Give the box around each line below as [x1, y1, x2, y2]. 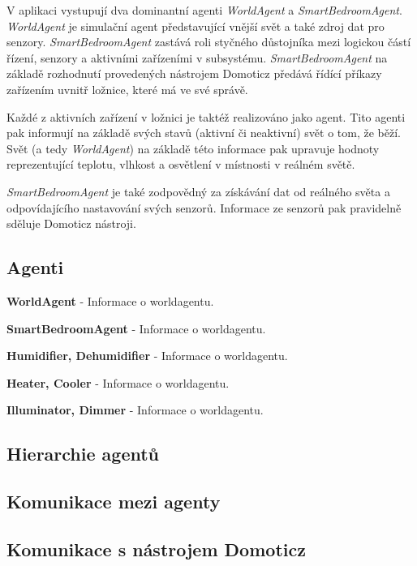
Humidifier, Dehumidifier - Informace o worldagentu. [6, 347, 288, 364]
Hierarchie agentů [6, 441, 160, 466]
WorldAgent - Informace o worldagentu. [6, 292, 214, 309]
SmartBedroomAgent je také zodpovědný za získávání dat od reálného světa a [6, 182, 390, 199]
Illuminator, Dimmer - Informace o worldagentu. [6, 401, 264, 418]
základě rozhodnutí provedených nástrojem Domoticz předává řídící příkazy [6, 65, 382, 82]
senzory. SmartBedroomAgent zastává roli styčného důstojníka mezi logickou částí [6, 33, 411, 50]
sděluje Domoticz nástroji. [6, 215, 136, 232]
